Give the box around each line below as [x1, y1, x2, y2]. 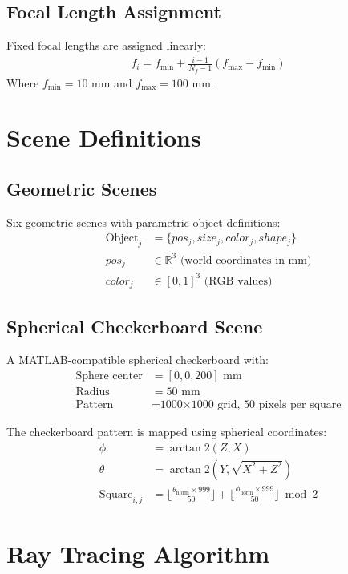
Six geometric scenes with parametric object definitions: [6, 213, 281, 230]
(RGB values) [204, 275, 273, 287]
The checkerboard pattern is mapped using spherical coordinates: [6, 423, 327, 440]
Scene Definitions [6, 121, 201, 154]
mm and [91, 74, 132, 91]
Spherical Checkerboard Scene [6, 313, 263, 338]
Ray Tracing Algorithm [6, 536, 270, 569]
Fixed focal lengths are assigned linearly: [6, 37, 207, 54]
